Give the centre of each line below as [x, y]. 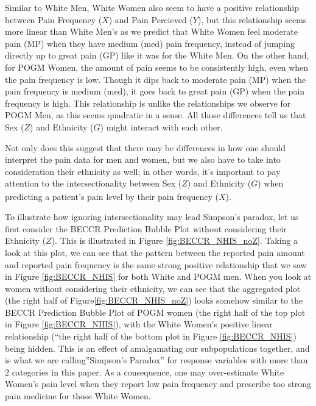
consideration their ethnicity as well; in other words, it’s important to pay [143, 171]
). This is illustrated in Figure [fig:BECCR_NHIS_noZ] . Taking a [175, 240]
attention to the [34, 183]
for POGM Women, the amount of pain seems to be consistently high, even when [157, 67]
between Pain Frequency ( [54, 19]
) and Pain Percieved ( [151, 19]
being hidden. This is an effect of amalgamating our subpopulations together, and [157, 348]
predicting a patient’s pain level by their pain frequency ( [112, 196]
